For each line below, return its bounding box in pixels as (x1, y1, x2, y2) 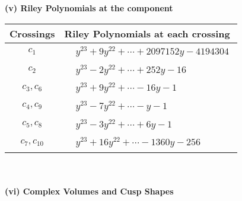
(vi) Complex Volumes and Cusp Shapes (5, 184, 174, 197)
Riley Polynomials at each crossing (64, 26, 230, 40)
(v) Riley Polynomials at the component (5, 2, 173, 14)
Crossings (9, 26, 55, 40)
